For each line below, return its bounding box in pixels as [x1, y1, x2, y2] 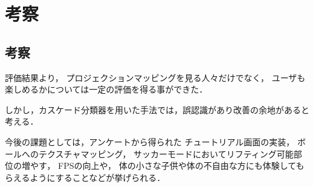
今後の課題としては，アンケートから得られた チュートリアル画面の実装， [5, 135, 295, 148]
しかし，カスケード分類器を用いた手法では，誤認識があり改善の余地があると [5, 103, 309, 116]
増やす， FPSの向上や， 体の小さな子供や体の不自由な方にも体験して [21, 159, 296, 172]
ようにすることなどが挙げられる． [30, 171, 166, 183]
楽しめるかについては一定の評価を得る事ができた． [5, 83, 208, 96]
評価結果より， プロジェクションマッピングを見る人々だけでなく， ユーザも [5, 71, 306, 84]
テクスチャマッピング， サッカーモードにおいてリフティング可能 [38, 147, 294, 160]
